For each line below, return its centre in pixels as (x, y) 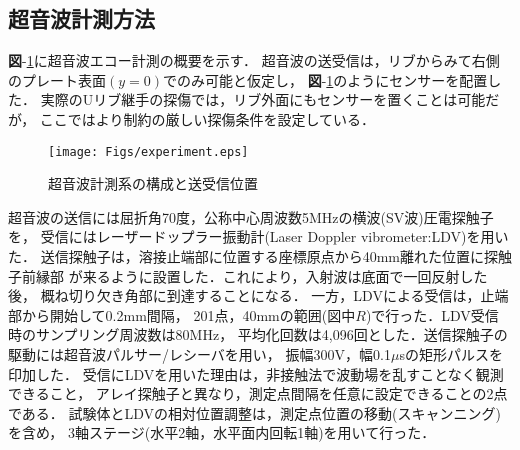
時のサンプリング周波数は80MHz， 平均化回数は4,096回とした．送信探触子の (258, 334)
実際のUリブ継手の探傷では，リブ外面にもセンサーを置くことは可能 (263, 99)
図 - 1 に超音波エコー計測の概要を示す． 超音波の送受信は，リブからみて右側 (254, 60)
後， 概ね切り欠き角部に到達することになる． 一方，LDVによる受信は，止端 (258, 295)
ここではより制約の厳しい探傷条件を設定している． (207, 118)
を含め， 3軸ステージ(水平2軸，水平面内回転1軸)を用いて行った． (222, 432)
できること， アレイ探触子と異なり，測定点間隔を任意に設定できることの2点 (258, 393)
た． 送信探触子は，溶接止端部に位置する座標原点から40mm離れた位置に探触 (260, 256)
